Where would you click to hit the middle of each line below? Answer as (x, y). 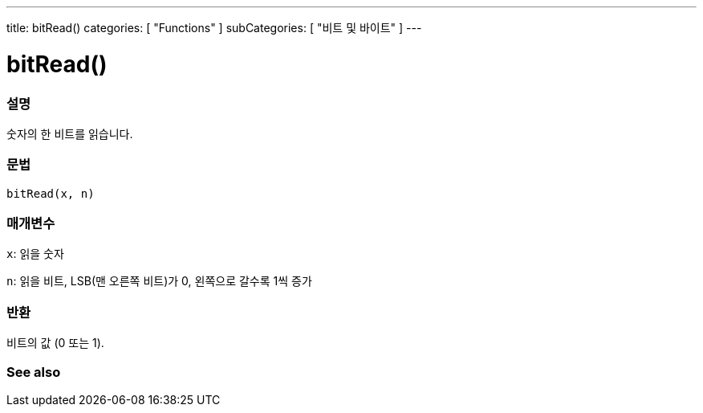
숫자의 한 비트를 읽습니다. (70, 133)
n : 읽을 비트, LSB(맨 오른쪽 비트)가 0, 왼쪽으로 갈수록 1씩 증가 (159, 281)
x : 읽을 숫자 (35, 254)
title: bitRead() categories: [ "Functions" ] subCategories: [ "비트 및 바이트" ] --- (214, 28)
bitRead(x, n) (51, 193)
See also (34, 372)
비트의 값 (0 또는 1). (55, 343)
